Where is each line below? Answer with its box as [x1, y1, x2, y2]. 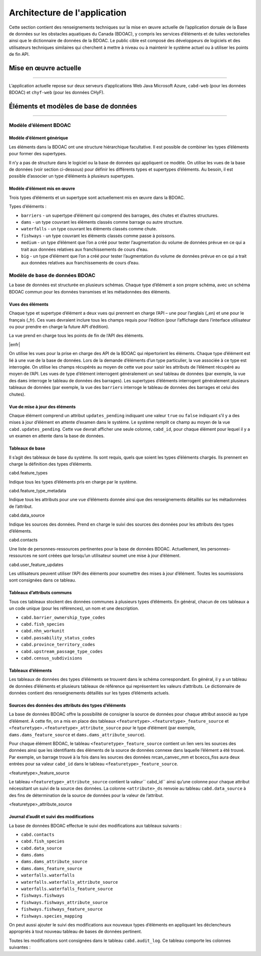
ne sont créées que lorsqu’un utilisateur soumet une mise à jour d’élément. [32, 553, 181, 559]
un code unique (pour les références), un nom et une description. [9, 605, 139, 611]
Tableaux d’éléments [9, 667, 52, 673]
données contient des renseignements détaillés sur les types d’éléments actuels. [9, 690, 170, 696]
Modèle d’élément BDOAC [9, 122, 71, 129]
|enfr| [9, 341, 20, 347]
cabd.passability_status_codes [21, 635, 95, 640]
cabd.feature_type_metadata [9, 488, 66, 494]
